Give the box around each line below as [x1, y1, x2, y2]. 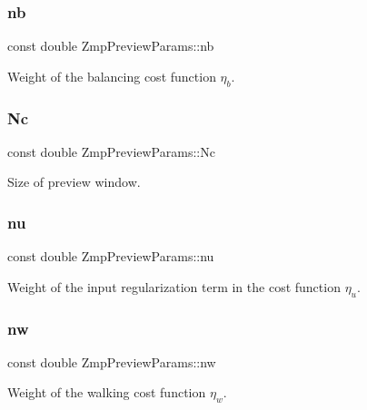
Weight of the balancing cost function [7, 66, 216, 85]
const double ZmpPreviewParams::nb [7, 36, 214, 55]
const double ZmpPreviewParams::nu [7, 247, 214, 266]
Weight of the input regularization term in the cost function [7, 277, 341, 296]
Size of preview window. [7, 172, 141, 191]
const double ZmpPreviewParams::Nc [7, 142, 215, 161]
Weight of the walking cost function [7, 383, 206, 402]
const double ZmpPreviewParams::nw [7, 352, 216, 371]
